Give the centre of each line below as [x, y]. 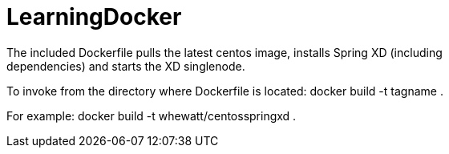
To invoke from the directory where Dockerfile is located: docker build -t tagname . [225, 91]
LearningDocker [94, 17]
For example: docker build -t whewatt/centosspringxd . [152, 115]
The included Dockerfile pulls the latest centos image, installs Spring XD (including [224, 52]
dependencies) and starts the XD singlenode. [126, 66]
